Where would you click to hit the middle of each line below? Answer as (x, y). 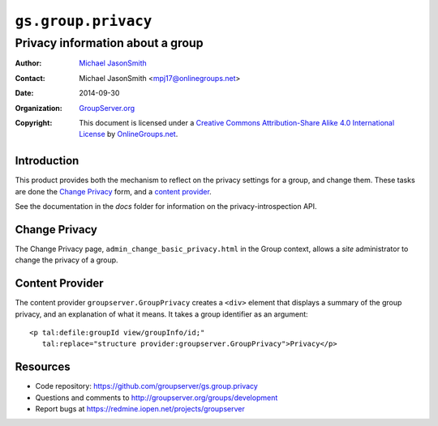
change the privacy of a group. (67, 260)
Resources (43, 367)
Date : (24, 93)
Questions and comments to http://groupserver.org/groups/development (157, 398)
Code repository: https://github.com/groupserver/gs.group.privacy (147, 386)
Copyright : (34, 122)
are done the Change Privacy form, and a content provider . (114, 191)
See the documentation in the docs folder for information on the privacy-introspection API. (166, 207)
